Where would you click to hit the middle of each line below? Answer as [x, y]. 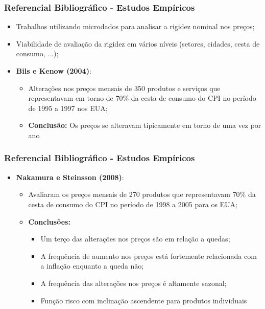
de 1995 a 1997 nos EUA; [68, 108]
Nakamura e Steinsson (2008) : [70, 177]
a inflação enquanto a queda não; [92, 266]
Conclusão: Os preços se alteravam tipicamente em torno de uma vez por [145, 125]
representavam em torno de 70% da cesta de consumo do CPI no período [142, 98]
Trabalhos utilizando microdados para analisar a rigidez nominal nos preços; [135, 26]
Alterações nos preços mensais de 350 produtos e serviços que [124, 88]
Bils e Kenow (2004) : [54, 71]
